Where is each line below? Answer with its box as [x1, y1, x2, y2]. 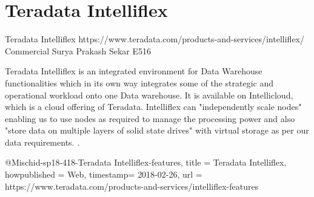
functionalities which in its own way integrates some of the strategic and [5, 76, 273, 89]
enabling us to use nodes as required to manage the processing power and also [5, 112, 295, 124]
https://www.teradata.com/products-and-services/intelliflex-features [5, 179, 259, 192]
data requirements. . [5, 135, 80, 148]
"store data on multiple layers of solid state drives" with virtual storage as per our [5, 124, 309, 137]
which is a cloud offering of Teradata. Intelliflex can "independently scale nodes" [5, 100, 302, 113]
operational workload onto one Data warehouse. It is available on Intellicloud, [5, 88, 293, 101]
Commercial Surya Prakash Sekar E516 [5, 44, 151, 57]
